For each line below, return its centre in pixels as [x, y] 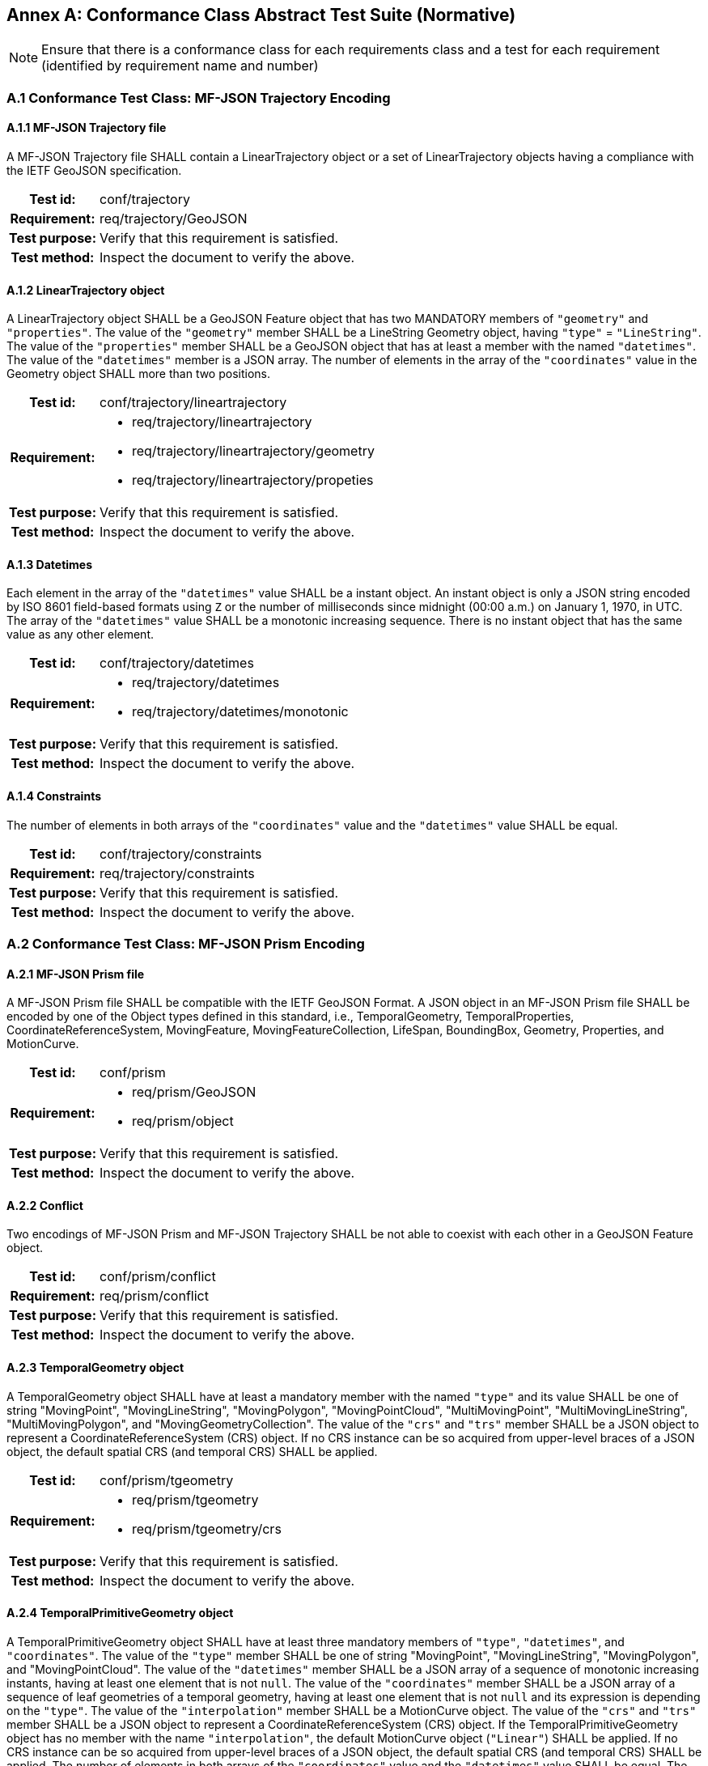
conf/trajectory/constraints [180, 853]
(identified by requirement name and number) [180, 66]
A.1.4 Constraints [54, 796]
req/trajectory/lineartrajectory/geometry [253, 451]
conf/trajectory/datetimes [176, 663]
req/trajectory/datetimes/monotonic [240, 712]
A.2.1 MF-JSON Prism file [76, 974]
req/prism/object [182, 1121]
